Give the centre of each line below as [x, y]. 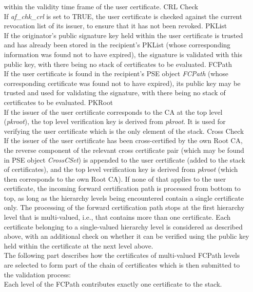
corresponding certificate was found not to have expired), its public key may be [122, 83]
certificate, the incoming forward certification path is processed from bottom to [122, 188]
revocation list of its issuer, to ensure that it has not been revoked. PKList [116, 26]
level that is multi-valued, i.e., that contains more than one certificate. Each [117, 217]
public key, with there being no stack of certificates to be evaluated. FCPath [118, 64]
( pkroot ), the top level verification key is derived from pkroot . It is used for [115, 121]
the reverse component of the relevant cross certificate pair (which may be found [124, 150]
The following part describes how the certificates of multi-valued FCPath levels [122, 255]
